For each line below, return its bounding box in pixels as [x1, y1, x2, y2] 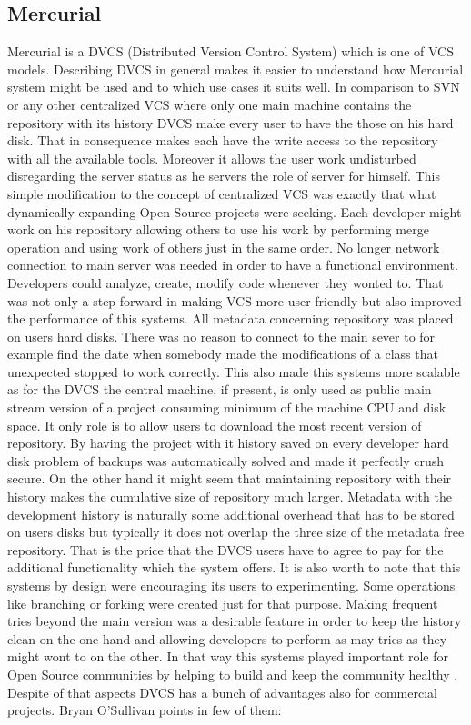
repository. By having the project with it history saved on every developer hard [7, 433, 449, 452]
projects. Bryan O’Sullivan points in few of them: [7, 700, 282, 720]
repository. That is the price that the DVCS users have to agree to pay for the [7, 540, 444, 559]
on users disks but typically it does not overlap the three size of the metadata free [7, 522, 465, 541]
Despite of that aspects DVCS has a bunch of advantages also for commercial [7, 682, 437, 701]
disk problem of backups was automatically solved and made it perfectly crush [7, 451, 445, 470]
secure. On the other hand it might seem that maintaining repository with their [7, 469, 452, 488]
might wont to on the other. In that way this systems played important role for [7, 647, 449, 666]
